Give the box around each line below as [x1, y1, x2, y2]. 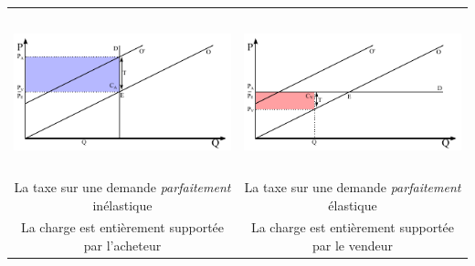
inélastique [92, 195, 153, 214]
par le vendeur [311, 235, 393, 254]
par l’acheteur [83, 235, 162, 254]
